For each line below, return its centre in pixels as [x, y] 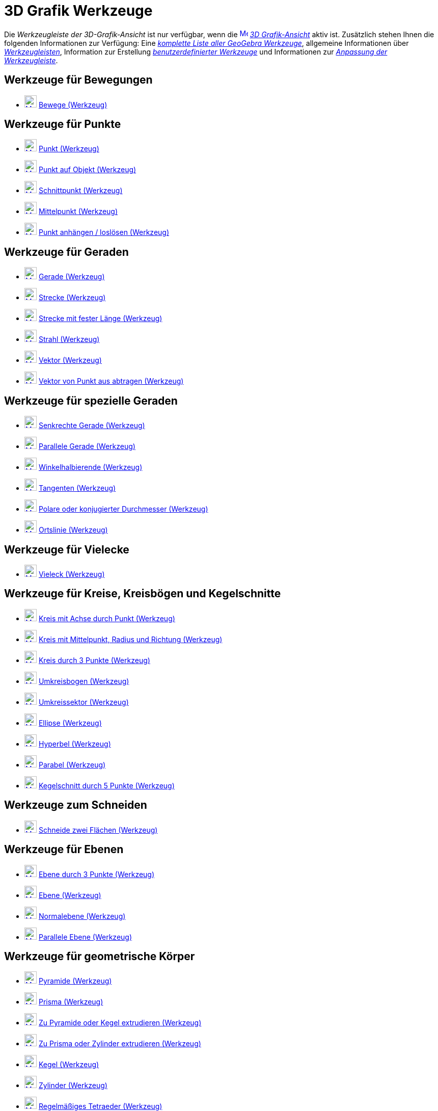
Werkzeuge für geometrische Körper [100, 956]
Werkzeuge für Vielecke [67, 549]
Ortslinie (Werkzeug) [73, 530]
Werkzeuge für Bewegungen [78, 80]
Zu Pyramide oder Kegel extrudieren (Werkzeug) [120, 1023]
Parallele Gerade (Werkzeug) [87, 446]
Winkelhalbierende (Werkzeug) [90, 467]
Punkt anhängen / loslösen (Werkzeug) [104, 232]
